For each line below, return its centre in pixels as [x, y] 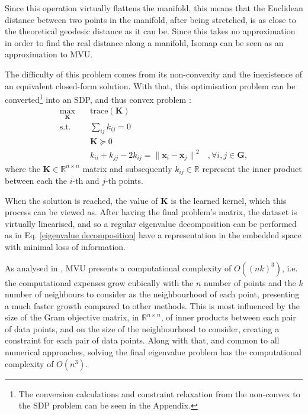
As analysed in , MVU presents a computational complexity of [118, 268]
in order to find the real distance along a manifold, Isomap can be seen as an [144, 42]
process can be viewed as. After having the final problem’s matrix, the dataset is [151, 212]
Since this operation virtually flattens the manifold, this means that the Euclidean [154, 8]
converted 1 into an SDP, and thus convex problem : [98, 98]
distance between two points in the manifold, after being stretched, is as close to [150, 19]
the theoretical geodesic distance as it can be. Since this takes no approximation [150, 31]
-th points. [124, 180]
